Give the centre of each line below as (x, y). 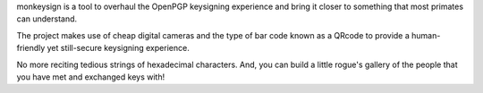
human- (426, 35)
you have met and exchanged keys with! (91, 77)
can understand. (47, 19)
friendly (31, 48)
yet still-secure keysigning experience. (118, 48)
